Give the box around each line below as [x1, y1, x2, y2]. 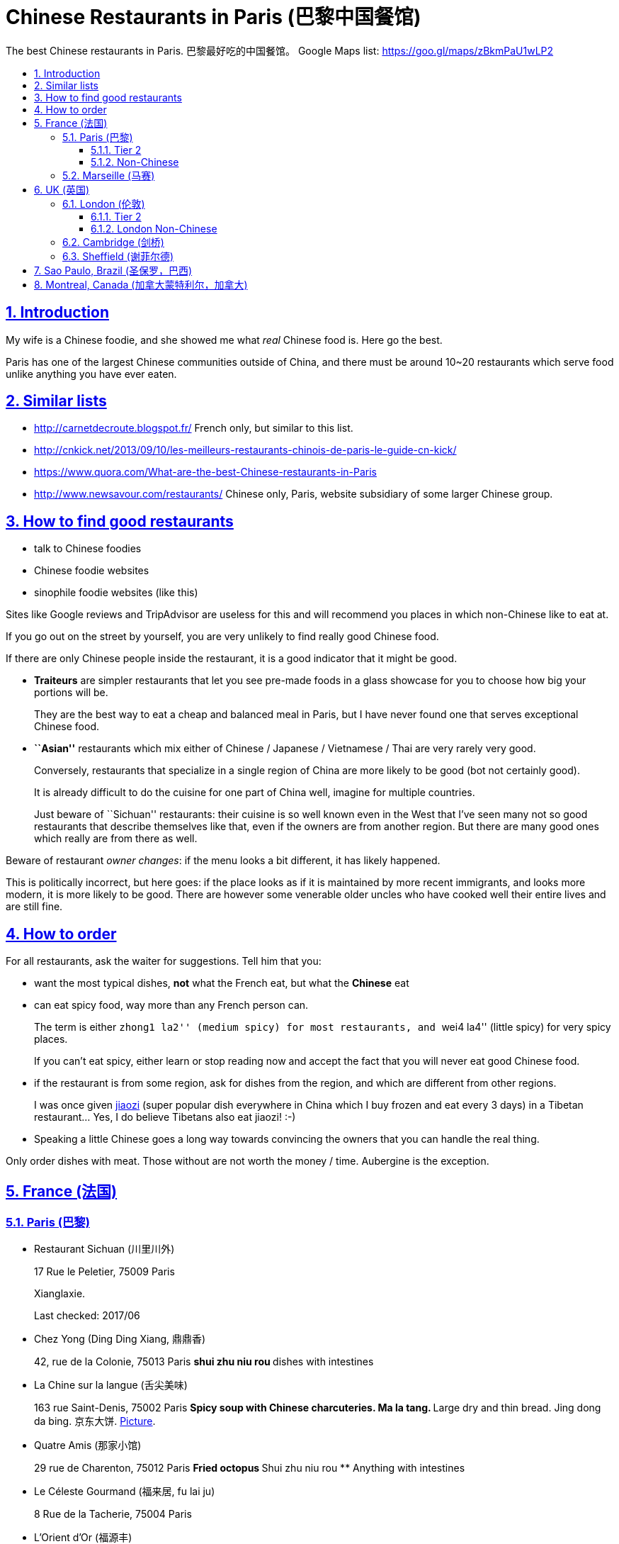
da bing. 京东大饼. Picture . [34, 1415, 156, 1428]
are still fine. [6, 900, 63, 913]
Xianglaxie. [34, 1287, 86, 1300]
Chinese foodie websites [34, 564, 149, 577]
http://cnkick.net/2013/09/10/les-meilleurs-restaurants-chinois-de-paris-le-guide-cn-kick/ [34, 444, 457, 457]
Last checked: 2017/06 [34, 1309, 140, 1322]
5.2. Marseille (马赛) [62, 169, 155, 181]
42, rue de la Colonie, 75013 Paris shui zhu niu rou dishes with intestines [34, 1355, 374, 1368]
